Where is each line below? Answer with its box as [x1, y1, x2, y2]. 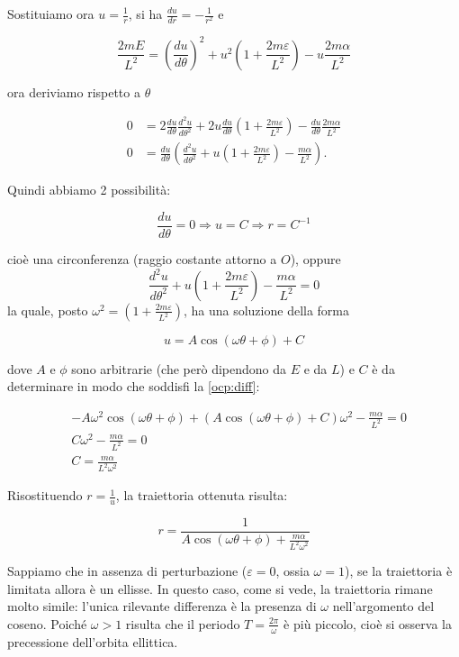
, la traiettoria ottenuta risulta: [115, 486, 288, 505]
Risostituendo [7, 486, 83, 505]
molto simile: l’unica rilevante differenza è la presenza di [7, 597, 317, 616]
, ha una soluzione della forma [183, 300, 350, 319]
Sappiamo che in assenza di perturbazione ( [7, 561, 247, 579]
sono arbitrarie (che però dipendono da [71, 359, 287, 378]
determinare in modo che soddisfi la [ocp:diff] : [7, 377, 260, 396]
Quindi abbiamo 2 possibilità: [7, 180, 171, 199]
